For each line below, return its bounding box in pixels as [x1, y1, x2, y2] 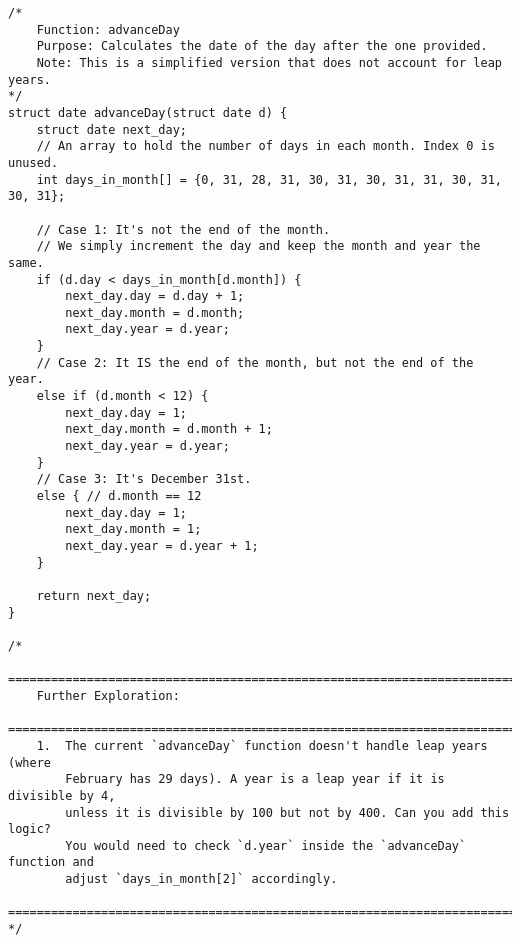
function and [8, 855, 94, 870]
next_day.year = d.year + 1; [65, 539, 259, 553]
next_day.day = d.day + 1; [65, 289, 245, 304]
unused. [8, 155, 59, 170]
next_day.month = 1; [65, 522, 202, 537]
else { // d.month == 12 [36, 489, 202, 504]
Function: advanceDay [36, 22, 180, 37]
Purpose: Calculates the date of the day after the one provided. [36, 39, 488, 54]
